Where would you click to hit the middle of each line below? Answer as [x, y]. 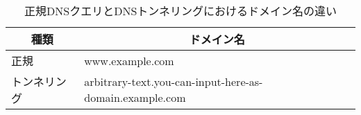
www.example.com [129, 60]
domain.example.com [135, 97]
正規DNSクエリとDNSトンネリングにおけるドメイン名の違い [180, 11]
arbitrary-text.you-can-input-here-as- [174, 81]
